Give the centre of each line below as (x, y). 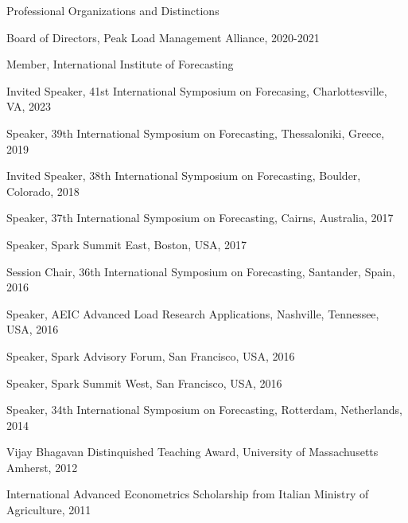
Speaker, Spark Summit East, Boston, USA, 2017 (127, 244)
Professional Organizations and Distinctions (113, 10)
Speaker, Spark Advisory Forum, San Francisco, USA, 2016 (151, 355)
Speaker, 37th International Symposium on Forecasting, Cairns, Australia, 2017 (200, 218)
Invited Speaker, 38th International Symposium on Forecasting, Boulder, (184, 176)
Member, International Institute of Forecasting (120, 64)
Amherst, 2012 (42, 467)
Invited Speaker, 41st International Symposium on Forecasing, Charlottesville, (197, 90)
